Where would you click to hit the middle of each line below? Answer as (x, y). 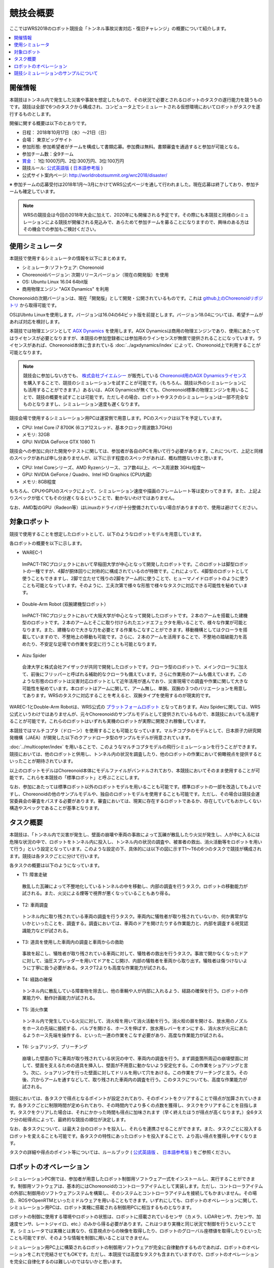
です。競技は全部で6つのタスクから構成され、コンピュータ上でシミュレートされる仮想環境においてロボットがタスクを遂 (135, 107)
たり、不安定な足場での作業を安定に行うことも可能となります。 (93, 644)
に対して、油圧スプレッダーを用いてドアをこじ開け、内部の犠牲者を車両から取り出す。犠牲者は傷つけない (133, 961)
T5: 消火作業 (35, 1009)
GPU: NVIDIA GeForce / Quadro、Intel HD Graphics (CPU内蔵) (87, 475)
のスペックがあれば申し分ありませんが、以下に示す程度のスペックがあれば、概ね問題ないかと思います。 (117, 458)
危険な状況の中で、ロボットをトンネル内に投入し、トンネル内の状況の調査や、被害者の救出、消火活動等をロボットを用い (136, 841)
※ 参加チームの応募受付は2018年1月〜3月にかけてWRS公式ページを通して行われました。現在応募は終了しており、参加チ (134, 185)
